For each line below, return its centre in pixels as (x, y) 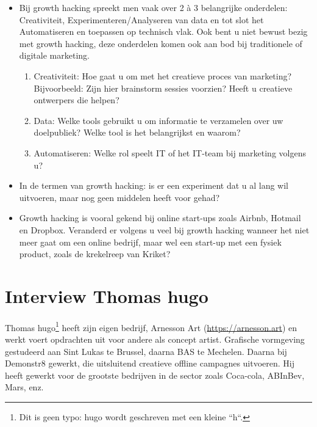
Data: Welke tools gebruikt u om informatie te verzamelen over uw (158, 120)
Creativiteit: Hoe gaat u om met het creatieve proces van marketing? (163, 75)
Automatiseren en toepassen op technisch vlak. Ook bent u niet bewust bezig (163, 31)
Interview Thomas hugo (107, 295)
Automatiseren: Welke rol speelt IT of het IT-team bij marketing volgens (170, 152)
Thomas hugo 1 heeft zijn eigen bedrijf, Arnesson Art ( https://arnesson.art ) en (151, 326)
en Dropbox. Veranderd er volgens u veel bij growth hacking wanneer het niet (164, 229)
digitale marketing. (54, 55)
